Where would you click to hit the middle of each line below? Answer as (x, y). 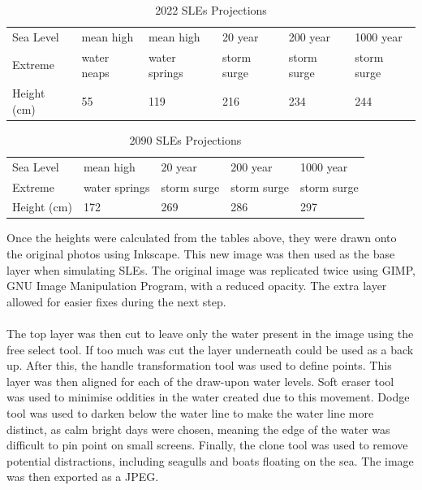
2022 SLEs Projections (211, 10)
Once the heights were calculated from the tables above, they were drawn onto (202, 238)
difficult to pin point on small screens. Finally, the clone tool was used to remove (207, 445)
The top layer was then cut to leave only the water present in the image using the (210, 333)
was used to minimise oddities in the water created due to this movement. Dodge (208, 397)
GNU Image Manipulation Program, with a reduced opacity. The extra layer (197, 286)
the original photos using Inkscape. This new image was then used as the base (201, 254)
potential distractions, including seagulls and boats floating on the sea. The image (210, 460)
